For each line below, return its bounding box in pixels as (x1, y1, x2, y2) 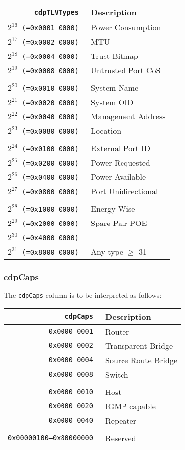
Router (105, 325, 129, 337)
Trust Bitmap (91, 50, 138, 61)
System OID (91, 96, 134, 108)
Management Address (91, 111, 166, 122)
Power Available (91, 171, 146, 182)
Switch (105, 368, 128, 380)
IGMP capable (105, 400, 156, 412)
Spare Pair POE (91, 217, 147, 228)
